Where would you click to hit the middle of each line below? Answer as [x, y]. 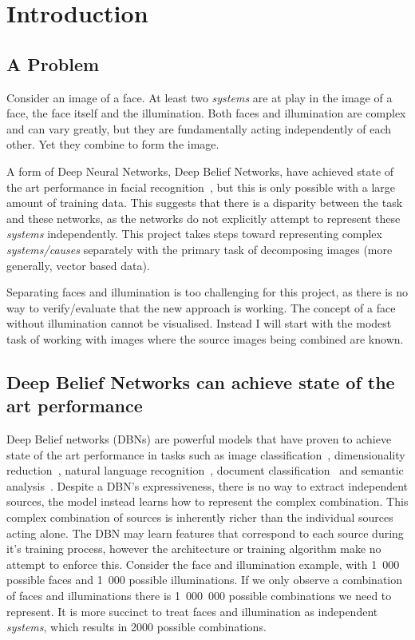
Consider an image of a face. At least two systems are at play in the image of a [200, 97]
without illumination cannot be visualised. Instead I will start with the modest [199, 323]
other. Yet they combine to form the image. [113, 144]
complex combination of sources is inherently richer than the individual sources [200, 517]
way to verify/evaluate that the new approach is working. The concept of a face [201, 307]
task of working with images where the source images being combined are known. [205, 338]
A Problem [53, 64]
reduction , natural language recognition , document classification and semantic [205, 470]
